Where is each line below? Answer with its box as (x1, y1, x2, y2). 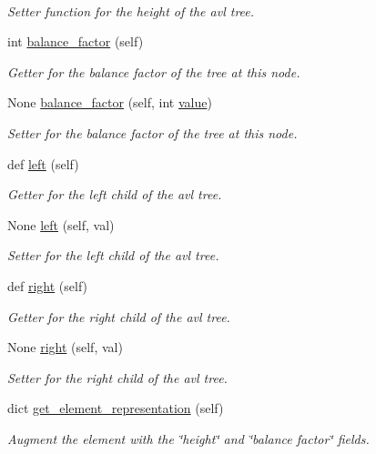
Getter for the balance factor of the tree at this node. (7, 62, 300, 81)
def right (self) (7, 276, 88, 295)
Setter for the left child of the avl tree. (7, 246, 219, 265)
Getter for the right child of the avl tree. (7, 307, 230, 326)
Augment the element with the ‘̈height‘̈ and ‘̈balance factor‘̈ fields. (7, 429, 370, 448)
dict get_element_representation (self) (7, 399, 224, 418)
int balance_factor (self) (7, 32, 144, 51)
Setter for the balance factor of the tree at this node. (7, 123, 298, 142)
